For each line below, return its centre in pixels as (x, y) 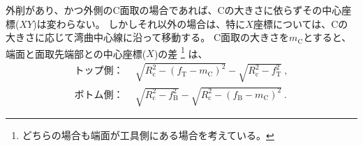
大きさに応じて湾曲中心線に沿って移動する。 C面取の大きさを (148, 37)
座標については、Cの (301, 23)
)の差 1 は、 (181, 52)
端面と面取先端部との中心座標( (76, 53)
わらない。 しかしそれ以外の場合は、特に (151, 23)
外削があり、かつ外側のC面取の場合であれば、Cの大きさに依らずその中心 (174, 10)
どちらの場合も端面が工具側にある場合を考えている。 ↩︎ (148, 135)
